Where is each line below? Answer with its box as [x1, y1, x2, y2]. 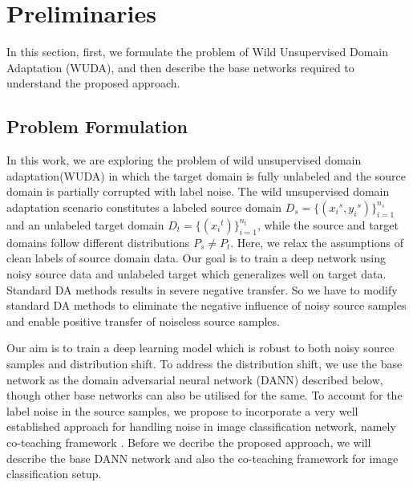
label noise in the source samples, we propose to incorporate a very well [6, 402, 358, 419]
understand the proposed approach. [6, 75, 180, 91]
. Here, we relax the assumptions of [230, 233, 403, 250]
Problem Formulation [6, 114, 188, 139]
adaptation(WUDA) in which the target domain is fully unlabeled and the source [6, 167, 406, 184]
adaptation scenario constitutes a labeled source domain [6, 198, 281, 215]
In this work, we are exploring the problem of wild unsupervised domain [6, 152, 362, 168]
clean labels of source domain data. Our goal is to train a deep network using [6, 250, 386, 266]
